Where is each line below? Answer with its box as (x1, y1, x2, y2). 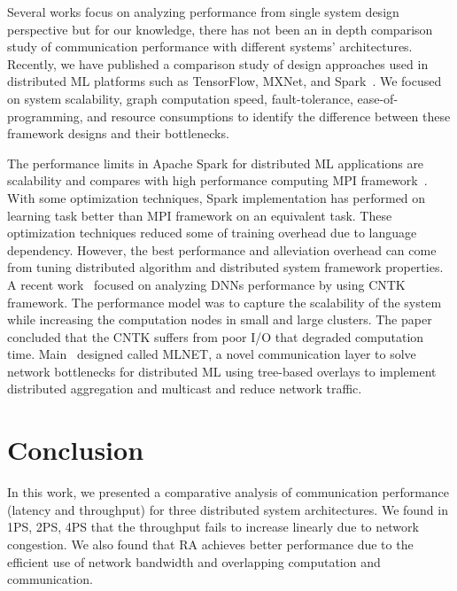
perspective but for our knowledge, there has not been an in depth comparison (7, 19, 433, 38)
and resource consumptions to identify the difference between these (87, 106, 451, 125)
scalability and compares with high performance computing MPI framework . (7, 171, 428, 190)
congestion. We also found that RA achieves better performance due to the (7, 534, 414, 553)
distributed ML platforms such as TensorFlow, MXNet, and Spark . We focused (7, 72, 442, 90)
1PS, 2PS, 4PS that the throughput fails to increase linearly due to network (7, 517, 419, 536)
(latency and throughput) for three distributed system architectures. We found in (7, 500, 448, 518)
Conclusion (7, 432, 144, 468)
